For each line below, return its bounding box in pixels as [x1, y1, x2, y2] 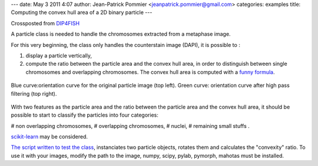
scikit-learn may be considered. [11, 133, 88, 140]
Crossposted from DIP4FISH [11, 19, 79, 26]
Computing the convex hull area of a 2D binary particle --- [11, 9, 153, 16]
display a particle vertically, [25, 52, 92, 59]
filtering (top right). [11, 90, 57, 97]
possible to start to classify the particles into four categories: [11, 111, 158, 118]
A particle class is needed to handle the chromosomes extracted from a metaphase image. [11, 31, 231, 38]
